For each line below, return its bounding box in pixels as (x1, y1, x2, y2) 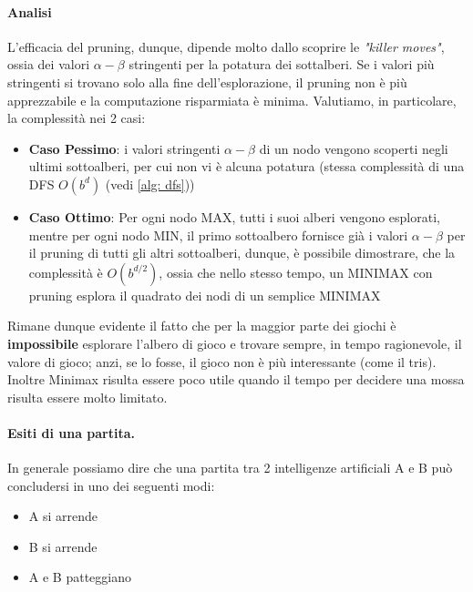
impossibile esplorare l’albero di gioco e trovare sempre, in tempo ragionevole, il (7, 333, 462, 352)
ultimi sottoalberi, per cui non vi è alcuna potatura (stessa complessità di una (28, 157, 465, 176)
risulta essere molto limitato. (7, 387, 168, 406)
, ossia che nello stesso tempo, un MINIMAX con (159, 262, 433, 281)
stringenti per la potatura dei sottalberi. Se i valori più (129, 55, 435, 74)
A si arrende (28, 506, 98, 526)
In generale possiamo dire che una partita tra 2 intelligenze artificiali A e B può (7, 458, 453, 477)
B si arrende (28, 536, 98, 556)
